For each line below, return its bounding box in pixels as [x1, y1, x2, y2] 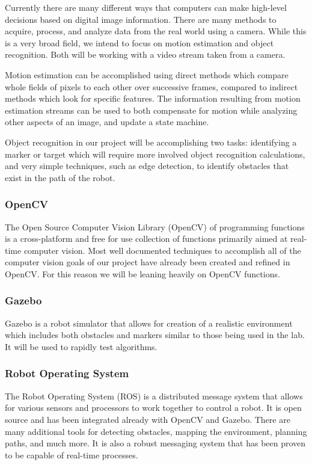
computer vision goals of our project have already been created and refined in [5, 256, 290, 268]
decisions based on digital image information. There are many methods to [5, 13, 277, 25]
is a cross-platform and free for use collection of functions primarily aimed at [5, 232, 288, 245]
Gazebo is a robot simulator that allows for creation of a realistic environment [5, 316, 293, 329]
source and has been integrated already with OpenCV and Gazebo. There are [5, 413, 290, 425]
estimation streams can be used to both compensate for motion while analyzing [5, 103, 298, 116]
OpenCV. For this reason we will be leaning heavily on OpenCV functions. [5, 267, 280, 280]
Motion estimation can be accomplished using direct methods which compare [5, 68, 289, 81]
